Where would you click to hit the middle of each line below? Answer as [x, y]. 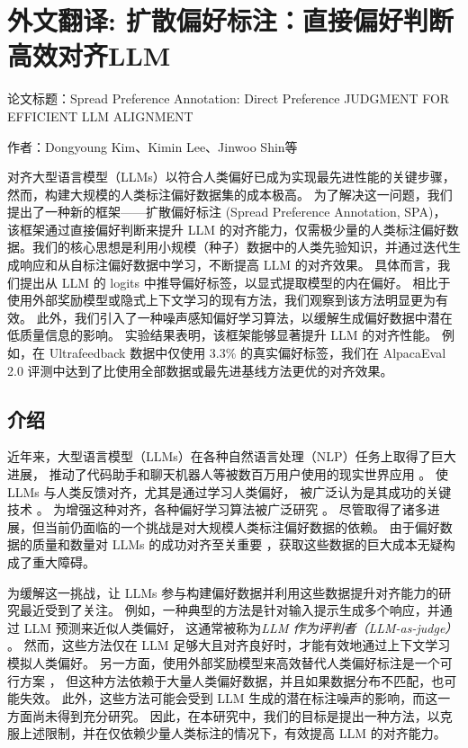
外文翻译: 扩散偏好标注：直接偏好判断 [230, 20]
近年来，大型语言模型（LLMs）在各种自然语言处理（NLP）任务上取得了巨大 [232, 456]
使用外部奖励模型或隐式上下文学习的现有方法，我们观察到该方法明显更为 [221, 300]
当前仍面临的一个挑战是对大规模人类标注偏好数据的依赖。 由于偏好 [242, 526]
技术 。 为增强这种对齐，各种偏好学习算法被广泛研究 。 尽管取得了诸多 [217, 509]
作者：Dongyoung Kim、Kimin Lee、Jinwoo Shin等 [153, 146]
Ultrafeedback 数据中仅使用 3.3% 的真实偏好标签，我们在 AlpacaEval [247, 353]
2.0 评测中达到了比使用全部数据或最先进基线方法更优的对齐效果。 [200, 370]
